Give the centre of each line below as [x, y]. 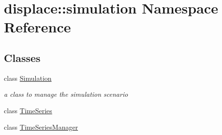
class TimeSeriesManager [41, 127]
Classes [22, 57]
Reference [37, 27]
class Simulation [28, 78]
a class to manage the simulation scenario [66, 94]
